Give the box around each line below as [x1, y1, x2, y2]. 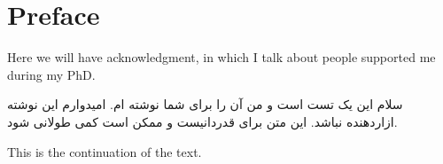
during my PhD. [7, 65, 96, 83]
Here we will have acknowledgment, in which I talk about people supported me [7, 48, 436, 66]
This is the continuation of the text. [7, 142, 202, 160]
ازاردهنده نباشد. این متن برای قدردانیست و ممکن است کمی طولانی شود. [7, 112, 398, 130]
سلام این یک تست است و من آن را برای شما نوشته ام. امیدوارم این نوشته [7, 95, 403, 113]
